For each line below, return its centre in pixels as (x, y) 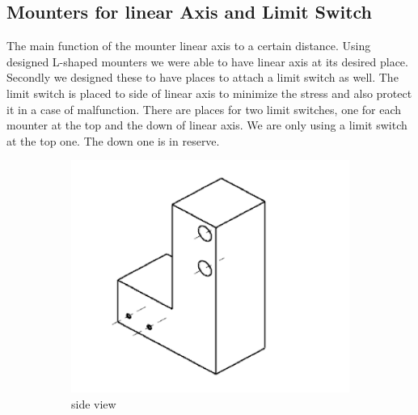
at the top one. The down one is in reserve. (113, 140)
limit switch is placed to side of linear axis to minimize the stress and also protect (209, 93)
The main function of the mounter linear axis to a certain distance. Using (189, 46)
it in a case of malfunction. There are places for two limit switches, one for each (204, 109)
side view (94, 403)
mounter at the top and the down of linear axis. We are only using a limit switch (207, 125)
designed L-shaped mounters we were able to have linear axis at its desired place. (207, 61)
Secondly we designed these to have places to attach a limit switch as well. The (203, 77)
